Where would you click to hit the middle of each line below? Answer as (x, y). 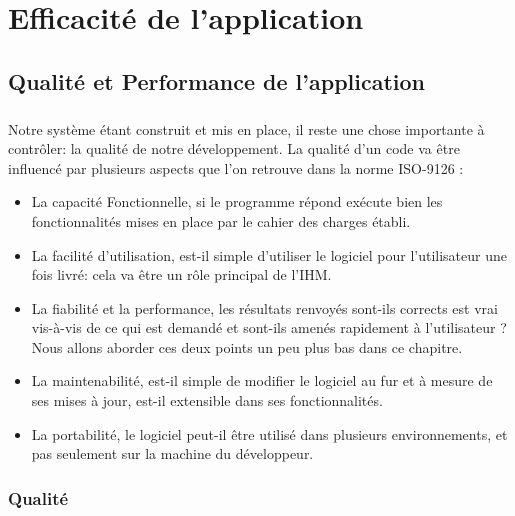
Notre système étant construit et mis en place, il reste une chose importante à (246, 128)
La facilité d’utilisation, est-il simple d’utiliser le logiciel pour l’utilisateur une (269, 254)
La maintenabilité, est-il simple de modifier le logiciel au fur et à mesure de (262, 380)
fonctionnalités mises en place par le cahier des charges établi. (221, 220)
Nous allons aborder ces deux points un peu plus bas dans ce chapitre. (247, 346)
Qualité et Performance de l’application (217, 80)
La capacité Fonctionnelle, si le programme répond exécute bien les (237, 201)
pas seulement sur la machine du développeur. (172, 453)
